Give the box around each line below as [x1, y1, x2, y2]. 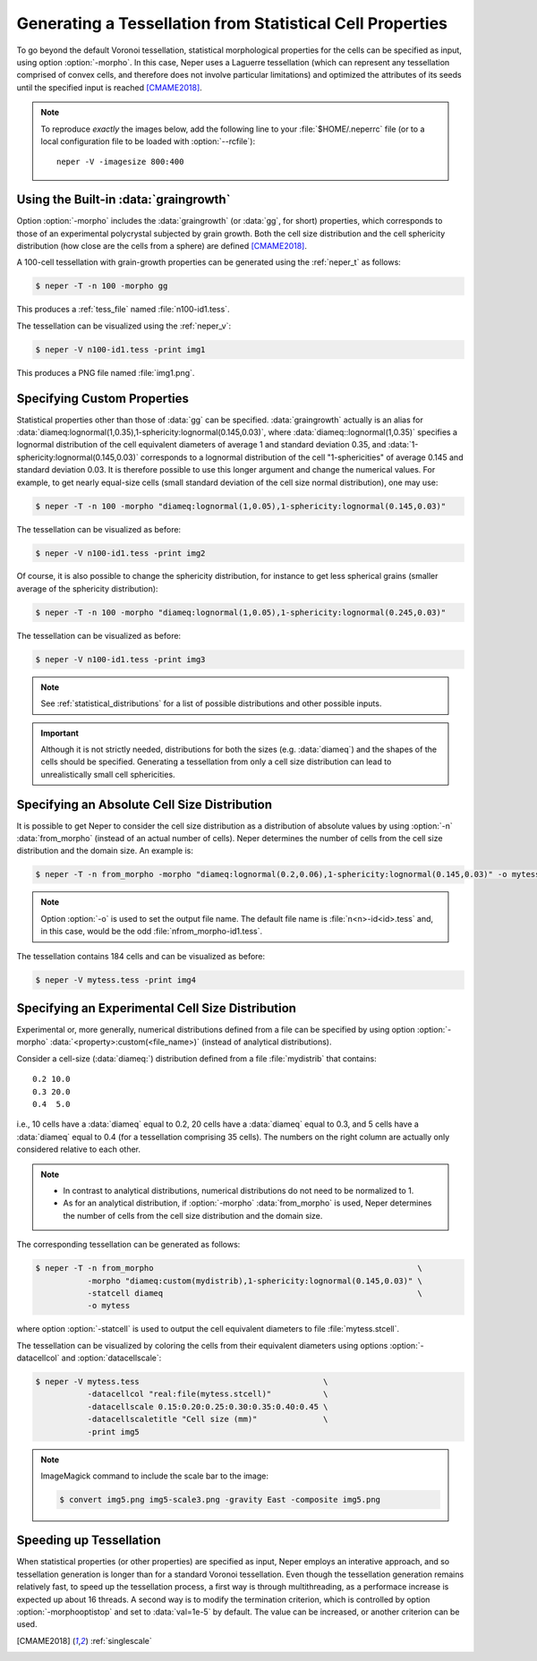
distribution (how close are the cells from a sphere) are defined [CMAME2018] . [16, 240, 308, 251]
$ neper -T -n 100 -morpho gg [35, 281, 168, 291]
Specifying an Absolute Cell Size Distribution [16, 796, 273, 812]
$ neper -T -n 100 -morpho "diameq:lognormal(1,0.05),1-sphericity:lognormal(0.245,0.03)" [35, 607, 447, 618]
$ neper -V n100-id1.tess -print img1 [35, 345, 206, 354]
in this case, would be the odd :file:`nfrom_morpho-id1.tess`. [40, 926, 263, 937]
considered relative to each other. [16, 1144, 141, 1154]
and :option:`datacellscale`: [61, 1352, 162, 1364]
